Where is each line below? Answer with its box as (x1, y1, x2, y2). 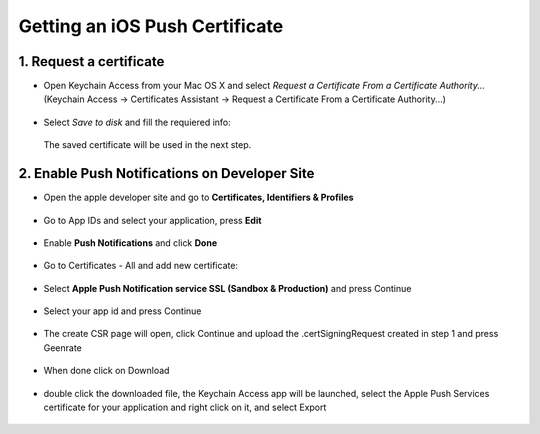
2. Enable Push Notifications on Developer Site (18, 165, 315, 182)
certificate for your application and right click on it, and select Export (43, 401, 327, 414)
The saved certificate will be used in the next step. (43, 139, 252, 151)
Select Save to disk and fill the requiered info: (43, 116, 232, 128)
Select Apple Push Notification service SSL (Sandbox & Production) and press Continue (43, 282, 412, 294)
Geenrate (43, 341, 82, 354)
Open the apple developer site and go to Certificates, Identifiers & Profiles (43, 191, 354, 204)
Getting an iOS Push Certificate (18, 15, 284, 37)
